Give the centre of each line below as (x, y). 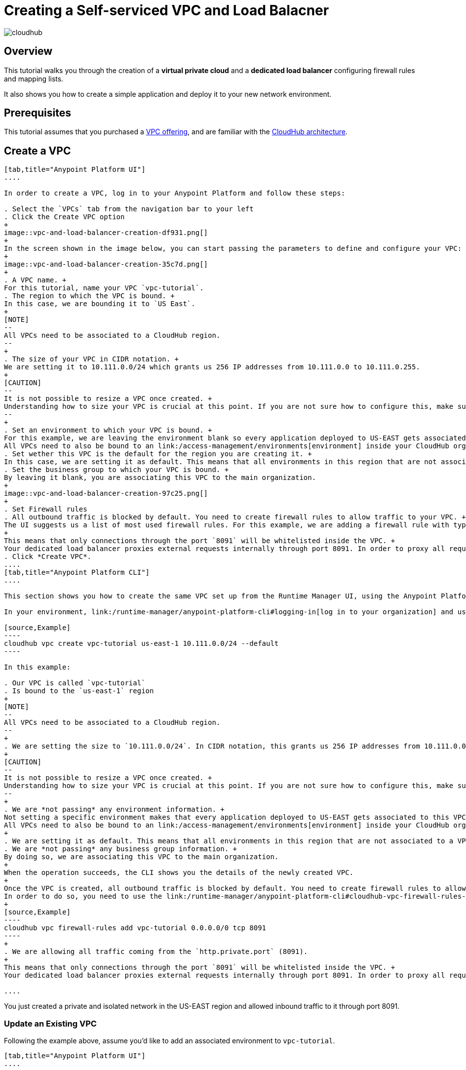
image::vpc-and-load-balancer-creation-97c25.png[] (106, 494)
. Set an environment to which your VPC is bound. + (108, 430)
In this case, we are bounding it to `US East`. (100, 304)
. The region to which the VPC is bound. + (89, 296)
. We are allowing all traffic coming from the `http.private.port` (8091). (156, 952)
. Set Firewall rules (46, 509)
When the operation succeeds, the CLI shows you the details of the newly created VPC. (179, 873)
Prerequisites (38, 113)
